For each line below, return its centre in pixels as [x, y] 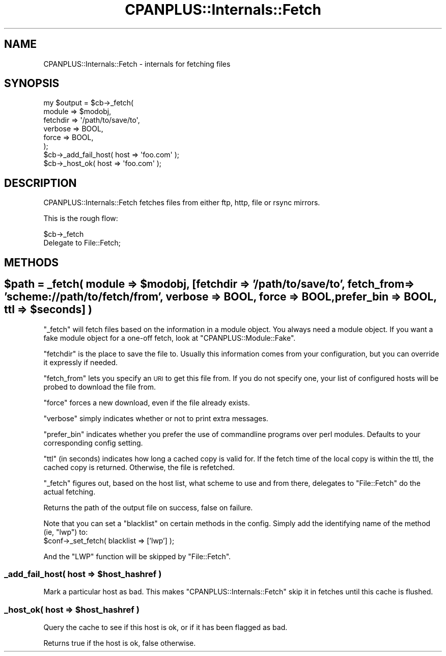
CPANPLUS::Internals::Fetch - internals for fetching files [137, 64]
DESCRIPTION [40, 183]
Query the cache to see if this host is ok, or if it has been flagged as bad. [165, 627]
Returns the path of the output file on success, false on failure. [148, 507]
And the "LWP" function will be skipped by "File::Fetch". [137, 556]
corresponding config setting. [93, 443]
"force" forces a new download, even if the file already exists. [147, 402]
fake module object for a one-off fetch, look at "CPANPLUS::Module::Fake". [170, 338]
